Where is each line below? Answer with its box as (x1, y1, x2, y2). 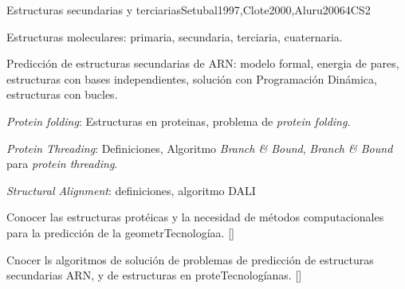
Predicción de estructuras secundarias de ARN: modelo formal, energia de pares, (6, 55, 399, 72)
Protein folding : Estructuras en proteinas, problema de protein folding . (6, 112, 351, 129)
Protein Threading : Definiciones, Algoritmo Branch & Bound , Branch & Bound (6, 139, 393, 156)
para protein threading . (6, 155, 118, 172)
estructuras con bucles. (6, 86, 118, 103)
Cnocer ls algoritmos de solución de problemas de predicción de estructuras (6, 251, 374, 268)
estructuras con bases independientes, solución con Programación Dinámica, (6, 70, 377, 87)
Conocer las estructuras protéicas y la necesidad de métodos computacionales (6, 209, 384, 225)
